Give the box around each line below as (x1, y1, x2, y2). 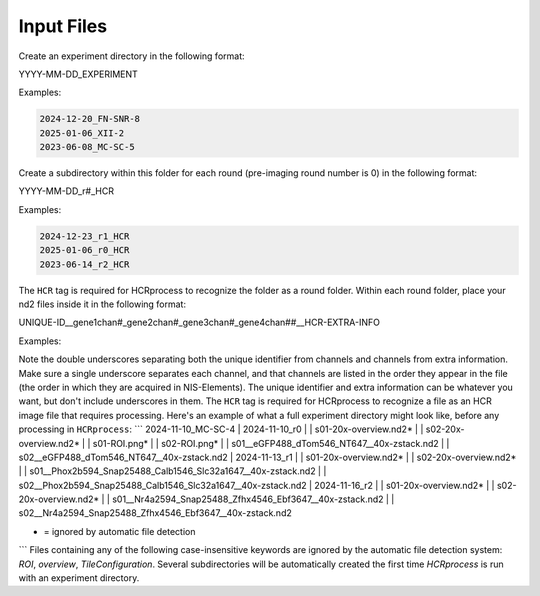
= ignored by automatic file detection (43, 525, 196, 537)
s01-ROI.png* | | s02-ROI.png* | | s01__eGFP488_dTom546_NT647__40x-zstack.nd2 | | (92, 437, 450, 449)
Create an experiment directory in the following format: (18, 50, 245, 62)
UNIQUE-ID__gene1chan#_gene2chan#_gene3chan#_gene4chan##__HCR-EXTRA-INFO (18, 316, 380, 329)
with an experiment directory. (18, 572, 140, 584)
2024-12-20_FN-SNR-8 (39, 113, 140, 125)
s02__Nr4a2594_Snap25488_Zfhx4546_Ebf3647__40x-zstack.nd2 (18, 507, 292, 519)
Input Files (18, 15, 108, 37)
